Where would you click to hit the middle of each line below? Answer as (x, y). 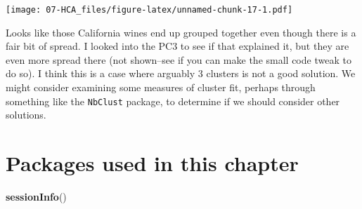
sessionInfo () (36, 196)
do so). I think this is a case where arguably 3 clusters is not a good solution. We (181, 73)
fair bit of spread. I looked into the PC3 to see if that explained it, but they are (177, 46)
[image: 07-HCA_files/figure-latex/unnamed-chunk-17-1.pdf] (149, 10)
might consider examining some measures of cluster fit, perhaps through (161, 87)
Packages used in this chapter (152, 163)
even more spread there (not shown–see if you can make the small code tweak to (179, 59)
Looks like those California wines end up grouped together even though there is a (181, 32)
